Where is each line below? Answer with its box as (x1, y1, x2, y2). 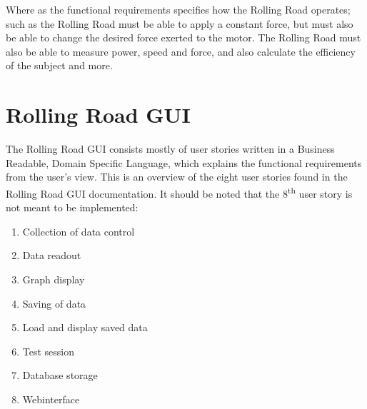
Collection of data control (22, 223, 135, 238)
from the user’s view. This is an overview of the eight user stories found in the (6, 169, 348, 184)
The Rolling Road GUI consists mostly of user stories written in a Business (6, 141, 335, 156)
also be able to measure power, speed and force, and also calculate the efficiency (6, 44, 356, 59)
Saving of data (22, 296, 86, 310)
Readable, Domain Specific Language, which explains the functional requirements (6, 155, 362, 170)
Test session (22, 343, 75, 358)
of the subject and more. (6, 58, 113, 73)
